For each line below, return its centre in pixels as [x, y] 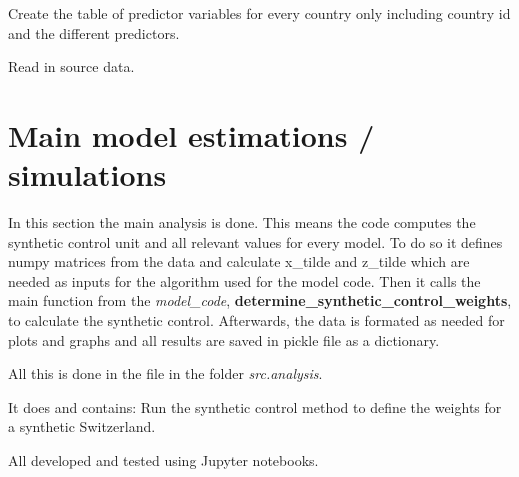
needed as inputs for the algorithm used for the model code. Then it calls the [244, 280]
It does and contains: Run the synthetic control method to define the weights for [255, 406]
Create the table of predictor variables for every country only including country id [259, 13]
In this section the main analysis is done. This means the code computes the [242, 222]
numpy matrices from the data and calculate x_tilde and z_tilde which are [239, 261]
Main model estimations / [191, 134]
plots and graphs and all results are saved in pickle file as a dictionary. [224, 339]
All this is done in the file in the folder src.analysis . [165, 373]
